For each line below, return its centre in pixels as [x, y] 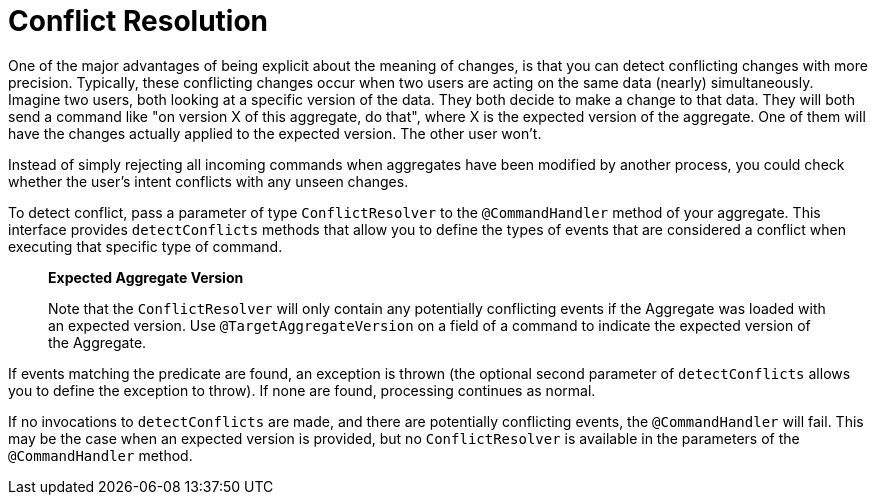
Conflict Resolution [138, 21]
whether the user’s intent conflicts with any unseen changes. [208, 181]
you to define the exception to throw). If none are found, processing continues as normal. [302, 390]
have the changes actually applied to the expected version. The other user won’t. [275, 133]
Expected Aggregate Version [146, 277]
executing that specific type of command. [145, 246]
